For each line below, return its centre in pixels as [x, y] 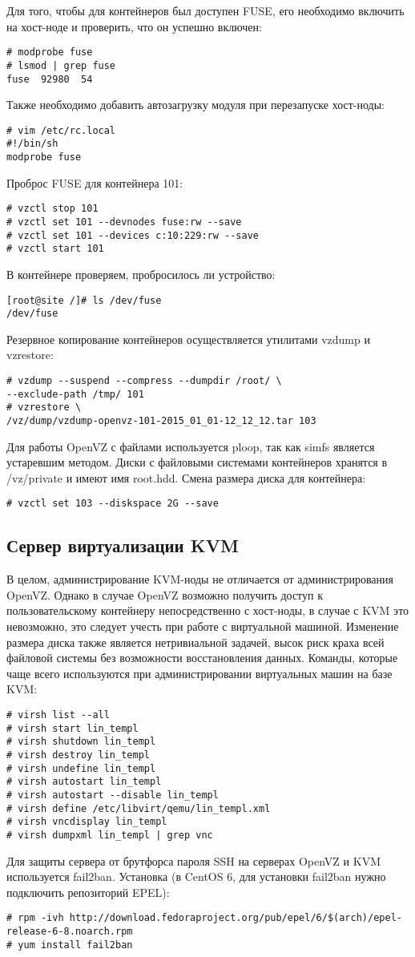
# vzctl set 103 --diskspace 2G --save [113, 504]
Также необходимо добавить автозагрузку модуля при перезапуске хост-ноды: [196, 105]
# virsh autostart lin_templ [84, 782]
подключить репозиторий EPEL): [88, 892]
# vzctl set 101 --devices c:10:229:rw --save [133, 235]
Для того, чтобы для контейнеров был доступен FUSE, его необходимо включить [205, 10]
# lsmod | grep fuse [61, 65]
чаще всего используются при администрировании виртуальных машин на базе [199, 673]
